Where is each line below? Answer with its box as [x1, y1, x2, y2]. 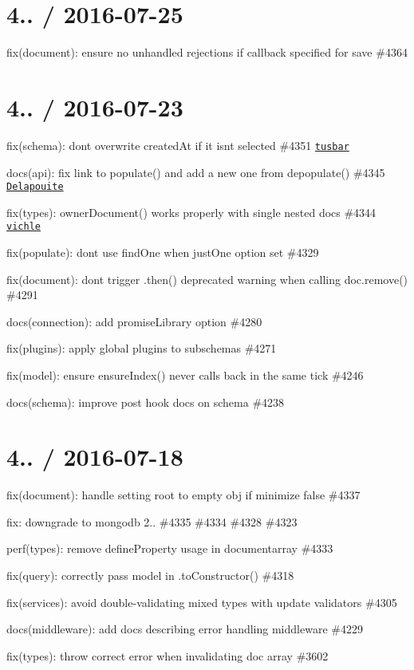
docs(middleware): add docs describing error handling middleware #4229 [6, 621, 363, 637]
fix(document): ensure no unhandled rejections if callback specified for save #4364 [6, 44, 408, 61]
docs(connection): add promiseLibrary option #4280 [6, 313, 262, 329]
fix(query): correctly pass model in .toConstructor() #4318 [6, 567, 294, 584]
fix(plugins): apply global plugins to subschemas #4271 [6, 340, 277, 357]
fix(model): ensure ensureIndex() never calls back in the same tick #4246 [6, 366, 364, 383]
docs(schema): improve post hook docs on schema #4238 [6, 393, 285, 410]
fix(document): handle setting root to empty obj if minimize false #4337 [6, 487, 361, 503]
